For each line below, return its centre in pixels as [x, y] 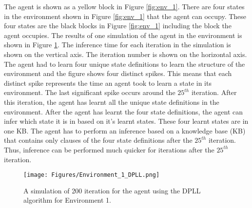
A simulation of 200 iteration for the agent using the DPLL [112, 190]
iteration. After [214, 92]
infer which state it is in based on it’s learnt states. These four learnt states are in [126, 121]
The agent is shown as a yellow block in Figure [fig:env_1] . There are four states [124, 6]
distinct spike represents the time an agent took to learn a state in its [108, 83]
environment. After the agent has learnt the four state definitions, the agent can [123, 111]
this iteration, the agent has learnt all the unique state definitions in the [112, 102]
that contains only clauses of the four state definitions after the [98, 140]
